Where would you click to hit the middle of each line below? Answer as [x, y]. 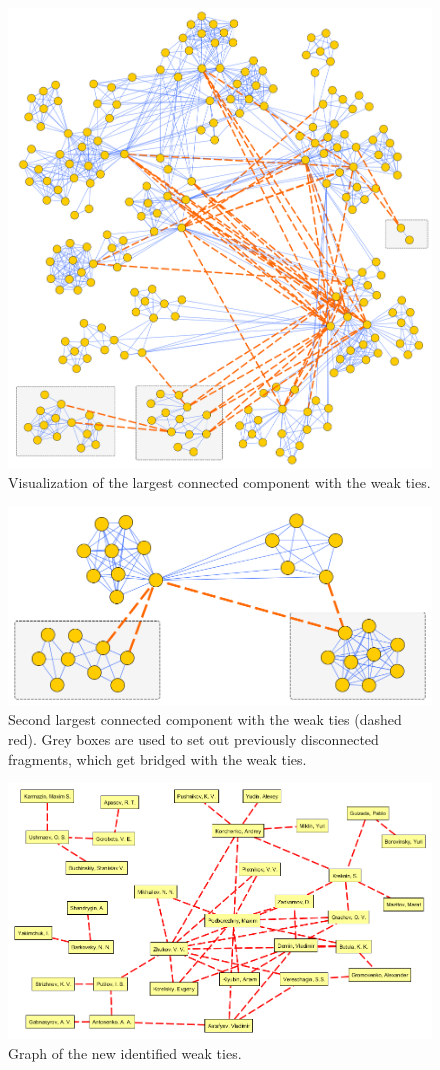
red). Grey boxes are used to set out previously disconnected [193, 739]
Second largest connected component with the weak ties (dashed [205, 719]
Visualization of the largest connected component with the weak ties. [219, 482]
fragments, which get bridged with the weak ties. [157, 758]
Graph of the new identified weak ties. [125, 1052]
